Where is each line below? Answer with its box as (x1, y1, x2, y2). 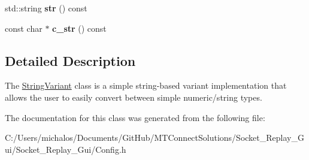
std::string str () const (5, 2, 87, 14)
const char (5, 22, 43, 34)
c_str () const (52, 22, 107, 34)
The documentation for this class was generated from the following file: (5, 111, 265, 123)
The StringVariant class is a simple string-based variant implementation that (5, 79, 287, 92)
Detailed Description (5, 51, 136, 70)
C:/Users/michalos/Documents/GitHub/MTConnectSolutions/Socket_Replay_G (5, 131, 304, 144)
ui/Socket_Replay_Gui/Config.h (5, 143, 126, 155)
